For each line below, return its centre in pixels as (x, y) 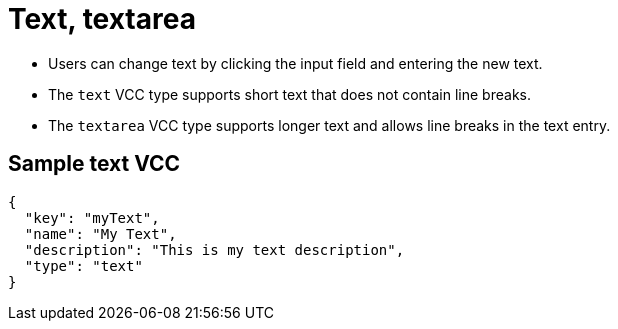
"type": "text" (83, 265)
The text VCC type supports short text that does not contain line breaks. (289, 94)
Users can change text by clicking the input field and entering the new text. (295, 63)
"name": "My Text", (100, 233)
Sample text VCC (94, 164)
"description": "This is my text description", (214, 249)
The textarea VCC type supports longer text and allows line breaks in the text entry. (329, 125)
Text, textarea (102, 19)
